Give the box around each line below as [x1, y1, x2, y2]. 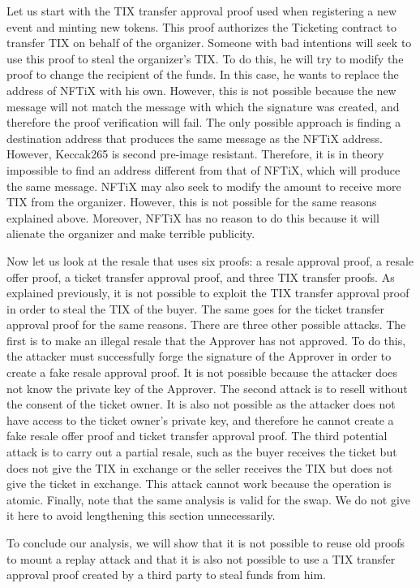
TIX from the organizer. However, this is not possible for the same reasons [6, 193, 377, 210]
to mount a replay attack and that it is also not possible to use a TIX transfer [6, 550, 396, 567]
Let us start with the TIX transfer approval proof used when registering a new [6, 2, 397, 19]
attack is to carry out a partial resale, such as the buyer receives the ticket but [6, 443, 397, 460]
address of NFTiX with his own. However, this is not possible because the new [6, 81, 396, 98]
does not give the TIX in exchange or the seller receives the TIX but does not [6, 459, 393, 476]
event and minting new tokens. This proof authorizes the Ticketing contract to [6, 18, 396, 35]
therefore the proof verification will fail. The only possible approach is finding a [6, 114, 401, 131]
